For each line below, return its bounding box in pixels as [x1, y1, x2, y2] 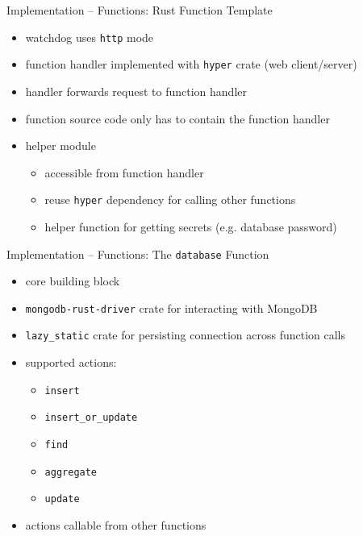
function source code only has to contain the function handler [25, 110, 330, 127]
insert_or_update [44, 412, 138, 424]
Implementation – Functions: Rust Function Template [6, 2, 273, 18]
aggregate [44, 466, 98, 478]
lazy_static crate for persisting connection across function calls [25, 326, 346, 343]
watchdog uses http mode [25, 28, 154, 45]
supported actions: [25, 354, 117, 371]
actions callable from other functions [25, 516, 207, 533]
